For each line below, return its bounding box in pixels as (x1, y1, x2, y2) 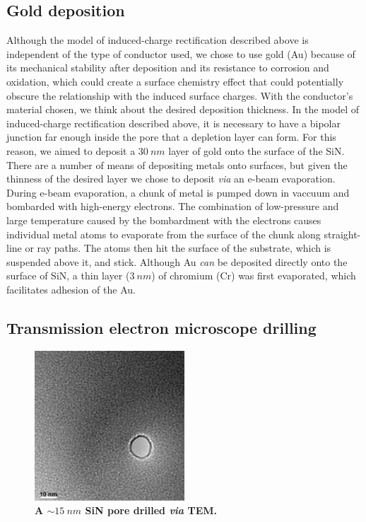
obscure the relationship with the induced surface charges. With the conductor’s (6, 88, 353, 103)
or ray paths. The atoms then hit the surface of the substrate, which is (25, 240, 331, 255)
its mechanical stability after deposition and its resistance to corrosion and (6, 60, 329, 75)
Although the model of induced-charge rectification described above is (6, 33, 309, 47)
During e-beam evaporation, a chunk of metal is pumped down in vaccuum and (6, 185, 350, 199)
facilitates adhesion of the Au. (6, 282, 136, 296)
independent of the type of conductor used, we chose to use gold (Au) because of (6, 46, 355, 61)
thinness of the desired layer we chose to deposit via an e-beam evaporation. (6, 171, 336, 186)
